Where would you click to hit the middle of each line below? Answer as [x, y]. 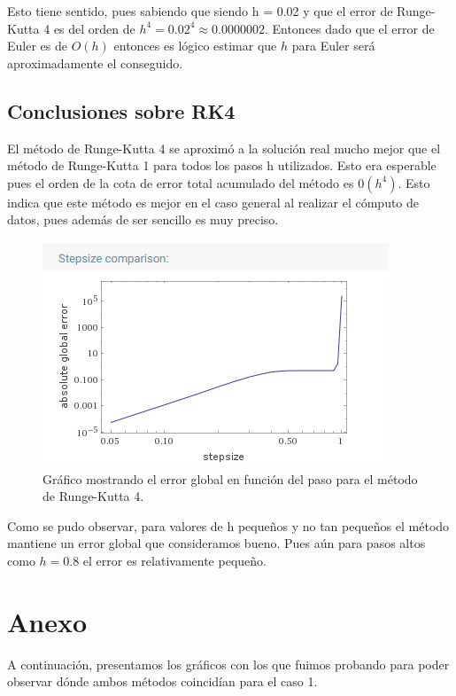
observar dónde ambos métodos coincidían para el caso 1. [162, 681]
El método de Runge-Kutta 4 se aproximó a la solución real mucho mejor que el [224, 148]
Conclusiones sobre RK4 [121, 110]
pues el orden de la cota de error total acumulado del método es [181, 182]
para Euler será [333, 46]
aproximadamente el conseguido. [95, 63]
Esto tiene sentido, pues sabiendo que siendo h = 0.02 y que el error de [200, 11]
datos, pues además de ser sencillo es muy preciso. [143, 219]
